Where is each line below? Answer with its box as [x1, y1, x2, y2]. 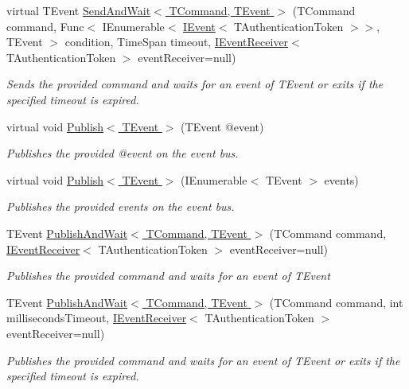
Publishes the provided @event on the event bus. [6, 145, 239, 161]
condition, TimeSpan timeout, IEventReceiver [64, 33, 289, 50]
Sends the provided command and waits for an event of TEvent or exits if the [6, 76, 384, 92]
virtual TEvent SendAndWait [6, 2, 151, 18]
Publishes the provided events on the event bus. [6, 198, 235, 215]
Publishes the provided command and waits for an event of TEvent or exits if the [6, 352, 400, 368]
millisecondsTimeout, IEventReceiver [6, 309, 187, 326]
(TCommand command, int [269, 294, 403, 310]
